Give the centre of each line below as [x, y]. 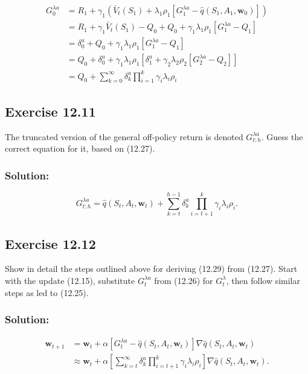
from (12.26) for [184, 280]
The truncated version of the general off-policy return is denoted [124, 136]
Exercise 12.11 [50, 111]
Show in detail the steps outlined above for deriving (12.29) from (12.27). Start [151, 269]
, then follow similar [263, 280]
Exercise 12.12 [50, 243]
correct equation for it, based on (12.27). [80, 148]
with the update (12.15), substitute [70, 280]
